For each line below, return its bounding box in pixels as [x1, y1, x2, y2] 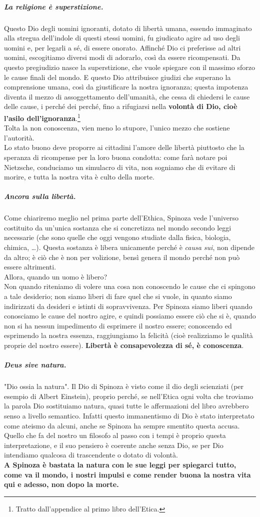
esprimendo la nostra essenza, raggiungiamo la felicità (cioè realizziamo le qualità [4, 330, 253, 340]
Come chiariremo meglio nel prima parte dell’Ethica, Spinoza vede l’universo [4, 212, 239, 223]
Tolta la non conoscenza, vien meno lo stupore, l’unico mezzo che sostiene [4, 122, 230, 133]
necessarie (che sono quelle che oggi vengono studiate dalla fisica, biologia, [4, 232, 231, 242]
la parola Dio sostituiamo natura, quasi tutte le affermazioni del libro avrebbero [4, 400, 249, 411]
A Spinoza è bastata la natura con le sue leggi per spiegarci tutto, [4, 459, 236, 469]
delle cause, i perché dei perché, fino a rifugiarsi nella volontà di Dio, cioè [4, 101, 237, 111]
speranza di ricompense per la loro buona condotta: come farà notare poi [4, 151, 227, 162]
